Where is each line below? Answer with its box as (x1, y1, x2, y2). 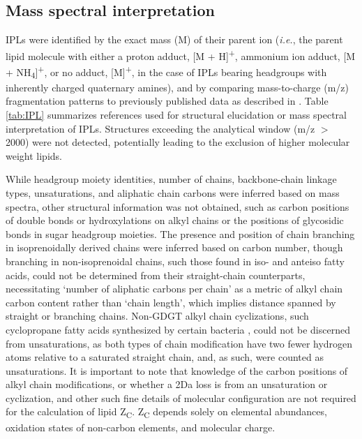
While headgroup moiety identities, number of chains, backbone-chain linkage (6, 172, 337, 186)
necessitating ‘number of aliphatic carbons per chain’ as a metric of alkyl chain (6, 281, 343, 296)
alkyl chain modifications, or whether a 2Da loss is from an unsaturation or (6, 377, 328, 392)
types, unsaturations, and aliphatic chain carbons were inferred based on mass (6, 185, 340, 200)
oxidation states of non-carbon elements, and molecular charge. (6, 419, 276, 434)
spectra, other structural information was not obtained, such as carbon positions (6, 199, 349, 214)
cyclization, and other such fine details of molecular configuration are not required (6, 390, 356, 405)
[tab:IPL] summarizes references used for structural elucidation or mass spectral (6, 107, 347, 122)
